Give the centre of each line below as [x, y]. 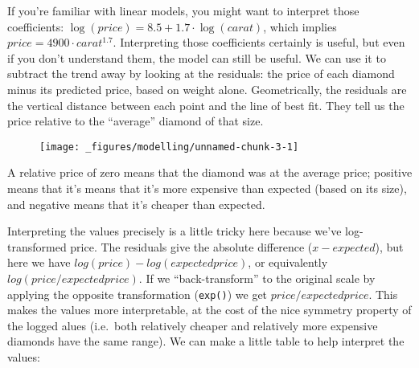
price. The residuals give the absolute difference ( [191, 246]
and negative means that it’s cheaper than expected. [136, 204]
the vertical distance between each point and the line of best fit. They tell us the [206, 105]
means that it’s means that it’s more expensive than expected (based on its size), [207, 188]
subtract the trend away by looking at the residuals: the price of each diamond [201, 74]
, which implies [300, 26]
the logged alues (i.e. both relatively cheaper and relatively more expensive [193, 325]
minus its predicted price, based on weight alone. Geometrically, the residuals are [207, 89]
